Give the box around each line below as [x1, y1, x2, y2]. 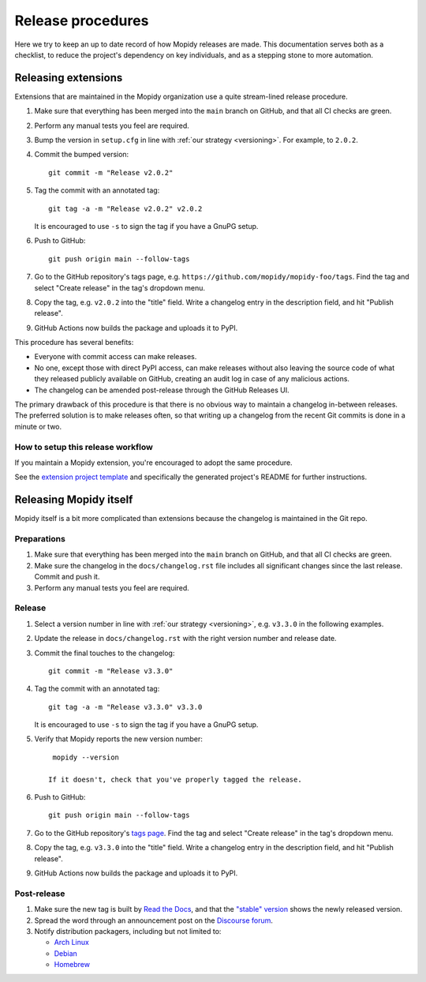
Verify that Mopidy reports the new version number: [34, 734, 203, 744]
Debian [54, 948, 78, 958]
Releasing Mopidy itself [14, 493, 133, 507]
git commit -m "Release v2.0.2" [48, 168, 174, 177]
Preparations [14, 534, 66, 545]
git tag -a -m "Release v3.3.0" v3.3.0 [48, 703, 203, 711]
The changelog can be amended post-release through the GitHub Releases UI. [34, 385, 290, 395]
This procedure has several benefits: [14, 338, 134, 347]
